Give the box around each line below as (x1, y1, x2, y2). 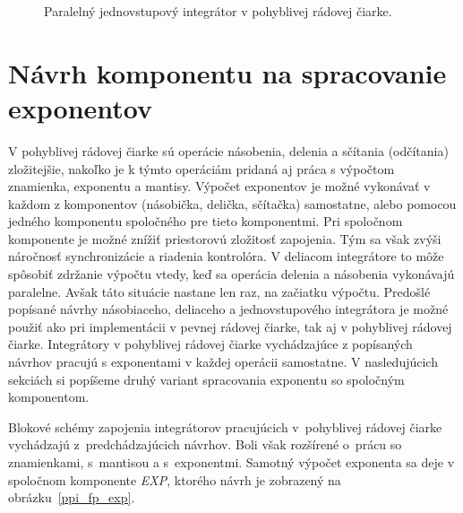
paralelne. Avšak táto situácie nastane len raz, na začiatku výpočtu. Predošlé (8, 282, 431, 300)
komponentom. (8, 387, 90, 406)
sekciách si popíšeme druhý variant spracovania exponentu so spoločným (8, 370, 405, 388)
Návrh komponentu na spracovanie (8, 54, 447, 91)
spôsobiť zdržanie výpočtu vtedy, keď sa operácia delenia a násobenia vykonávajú (8, 265, 455, 283)
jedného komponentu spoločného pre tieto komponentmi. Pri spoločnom (8, 212, 403, 230)
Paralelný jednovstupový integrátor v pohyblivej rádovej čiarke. (44, 2, 392, 20)
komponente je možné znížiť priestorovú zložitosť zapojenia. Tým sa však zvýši (8, 229, 442, 248)
